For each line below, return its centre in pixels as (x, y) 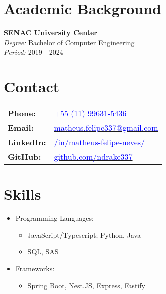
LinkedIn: (27, 142)
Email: (21, 128)
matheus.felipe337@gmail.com (106, 128)
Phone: (22, 113)
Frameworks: (35, 268)
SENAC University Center (51, 32)
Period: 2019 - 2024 (34, 52)
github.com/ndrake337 (93, 157)
